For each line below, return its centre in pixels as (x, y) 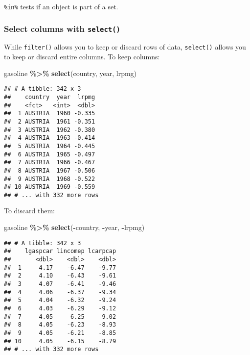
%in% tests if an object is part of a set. (61, 6)
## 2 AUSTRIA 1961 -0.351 (50, 121)
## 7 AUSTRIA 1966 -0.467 (50, 163)
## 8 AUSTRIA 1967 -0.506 (50, 170)
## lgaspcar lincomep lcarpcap (60, 251)
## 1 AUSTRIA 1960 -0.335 (50, 114)
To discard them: (29, 211)
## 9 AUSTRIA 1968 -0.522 (50, 179)
